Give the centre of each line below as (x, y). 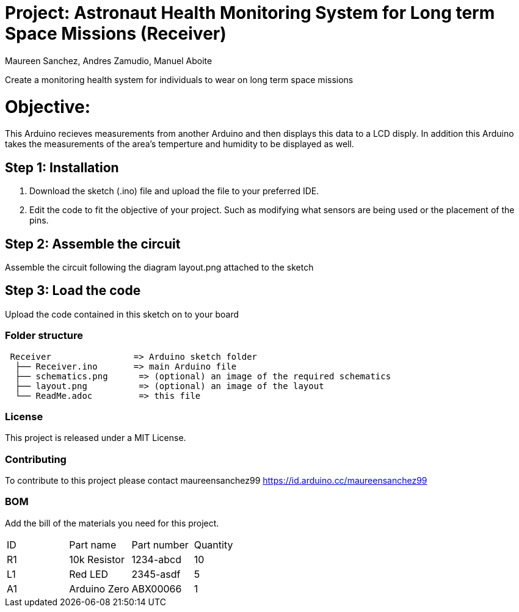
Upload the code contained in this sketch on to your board (122, 314)
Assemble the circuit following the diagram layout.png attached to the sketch (159, 267)
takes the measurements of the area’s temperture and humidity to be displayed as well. (180, 144)
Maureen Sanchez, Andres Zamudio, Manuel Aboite (109, 60)
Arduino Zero (99, 588)
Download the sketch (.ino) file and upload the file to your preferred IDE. (174, 191)
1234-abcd (156, 559)
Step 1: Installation (62, 167)
